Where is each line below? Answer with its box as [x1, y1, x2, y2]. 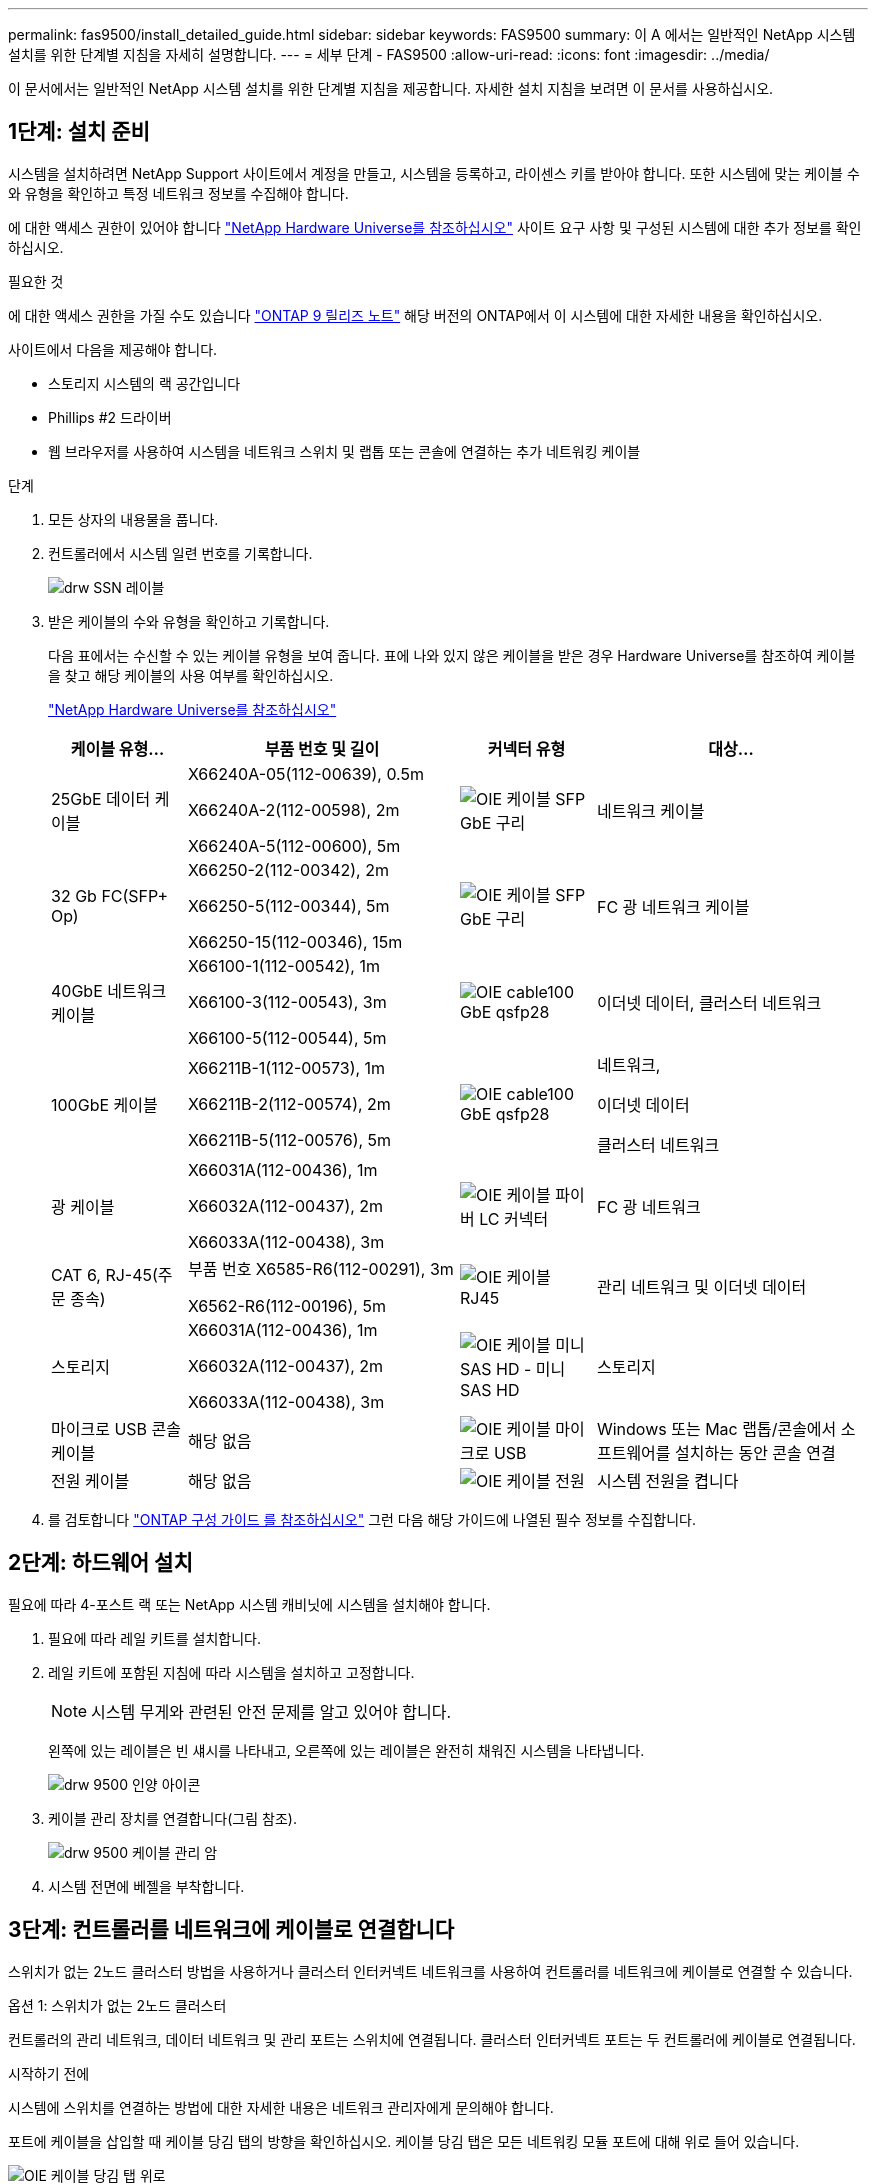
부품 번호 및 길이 [264, 738, 380, 759]
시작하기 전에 [8, 2064, 90, 2082]
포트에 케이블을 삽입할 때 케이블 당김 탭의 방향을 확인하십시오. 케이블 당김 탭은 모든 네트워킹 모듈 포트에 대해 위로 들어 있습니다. [8, 2132, 800, 2150]
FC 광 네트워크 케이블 [596, 896, 750, 917]
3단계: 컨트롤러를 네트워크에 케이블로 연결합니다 [8, 1917, 455, 1943]
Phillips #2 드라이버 [48, 408, 172, 426]
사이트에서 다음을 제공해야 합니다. [8, 340, 218, 358]
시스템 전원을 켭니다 [596, 1470, 739, 1491]
